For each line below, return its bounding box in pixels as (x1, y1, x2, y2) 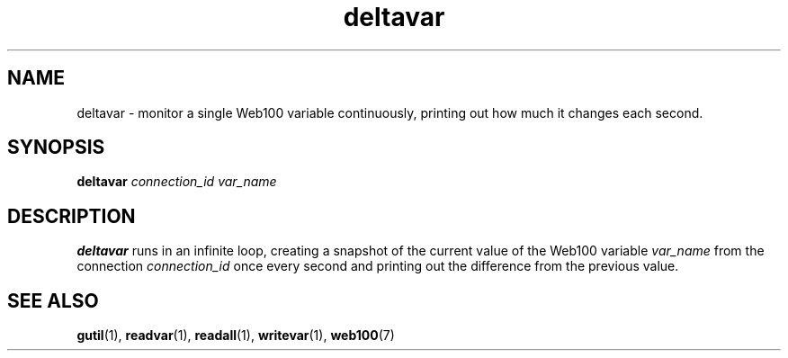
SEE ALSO (7, 289, 99, 312)
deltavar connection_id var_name (76, 174, 277, 190)
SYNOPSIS (7, 136, 105, 159)
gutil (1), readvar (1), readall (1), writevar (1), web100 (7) (76, 327, 395, 344)
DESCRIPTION (7, 204, 136, 228)
